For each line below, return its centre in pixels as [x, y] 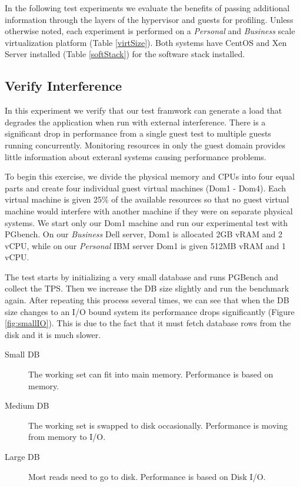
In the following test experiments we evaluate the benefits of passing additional [147, 8]
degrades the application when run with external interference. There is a [135, 122]
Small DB [22, 354]
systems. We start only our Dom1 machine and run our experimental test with [146, 222]
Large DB [22, 457]
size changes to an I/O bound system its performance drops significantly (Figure [150, 311]
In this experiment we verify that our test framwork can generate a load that [144, 110]
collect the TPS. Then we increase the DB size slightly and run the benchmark [147, 288]
